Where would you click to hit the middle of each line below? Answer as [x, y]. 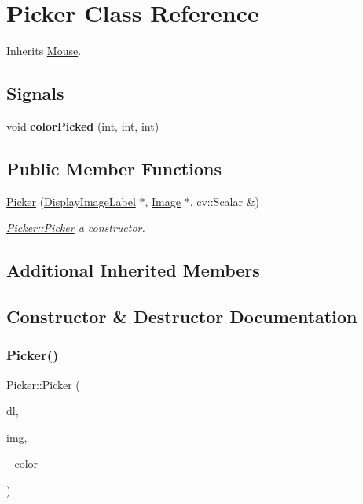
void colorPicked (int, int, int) [83, 125]
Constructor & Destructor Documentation [182, 316]
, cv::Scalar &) [224, 201]
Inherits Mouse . [44, 51]
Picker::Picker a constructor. [76, 228]
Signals [35, 93]
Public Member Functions [114, 168]
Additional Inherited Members [133, 270]
